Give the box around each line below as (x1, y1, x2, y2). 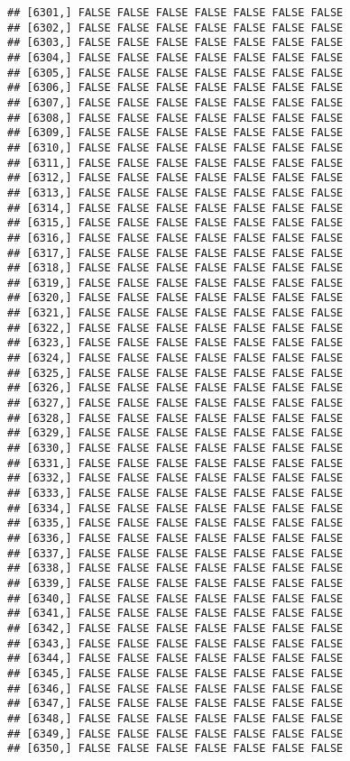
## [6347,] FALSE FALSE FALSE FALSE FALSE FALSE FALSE (7, 697, 344, 711)
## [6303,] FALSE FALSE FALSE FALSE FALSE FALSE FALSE (7, 36, 344, 50)
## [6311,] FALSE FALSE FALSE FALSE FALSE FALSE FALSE (7, 156, 344, 170)
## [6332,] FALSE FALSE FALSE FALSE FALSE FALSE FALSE (7, 472, 344, 485)
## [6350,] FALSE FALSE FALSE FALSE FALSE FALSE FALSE (7, 742, 344, 756)
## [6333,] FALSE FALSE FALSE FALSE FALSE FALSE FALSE (7, 487, 344, 500)
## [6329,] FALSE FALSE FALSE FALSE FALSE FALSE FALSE (7, 426, 344, 440)
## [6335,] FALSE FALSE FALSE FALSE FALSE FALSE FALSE (7, 517, 344, 530)
